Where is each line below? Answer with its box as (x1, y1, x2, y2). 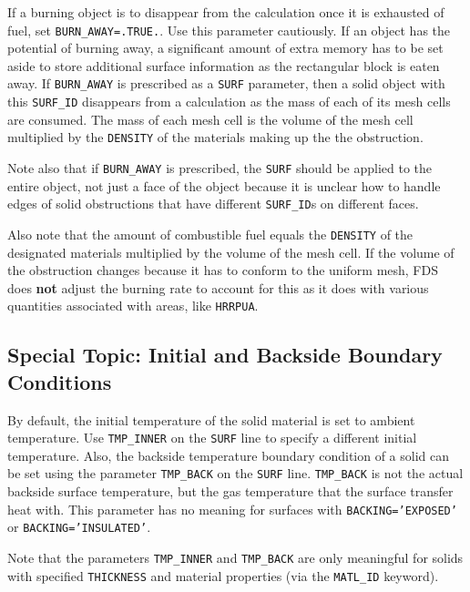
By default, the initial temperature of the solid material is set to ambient (7, 410, 415, 429)
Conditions (7, 367, 112, 395)
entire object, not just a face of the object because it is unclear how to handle (7, 176, 441, 195)
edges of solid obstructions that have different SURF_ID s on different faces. (7, 194, 419, 213)
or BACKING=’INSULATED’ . (7, 517, 151, 536)
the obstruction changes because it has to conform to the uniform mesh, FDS (7, 260, 438, 280)
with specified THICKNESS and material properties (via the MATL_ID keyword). (7, 566, 439, 585)
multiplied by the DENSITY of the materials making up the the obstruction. (7, 128, 424, 147)
